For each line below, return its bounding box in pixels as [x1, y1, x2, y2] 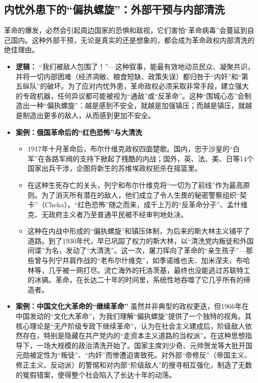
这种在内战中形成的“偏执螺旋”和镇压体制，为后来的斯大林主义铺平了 [27, 226, 250, 236]
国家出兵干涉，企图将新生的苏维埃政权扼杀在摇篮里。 [27, 163, 202, 173]
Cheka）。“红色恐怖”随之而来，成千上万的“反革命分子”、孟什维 [45, 199, 248, 210]
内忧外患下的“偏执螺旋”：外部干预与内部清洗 [4, 1, 225, 17]
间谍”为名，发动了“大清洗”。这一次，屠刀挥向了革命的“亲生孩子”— [27, 245, 246, 255]
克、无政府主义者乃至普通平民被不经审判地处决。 [27, 209, 188, 219]
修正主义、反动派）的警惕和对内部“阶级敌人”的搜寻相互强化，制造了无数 [15, 360, 253, 370]
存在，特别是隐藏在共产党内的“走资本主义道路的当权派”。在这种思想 [22, 330, 246, 341]
